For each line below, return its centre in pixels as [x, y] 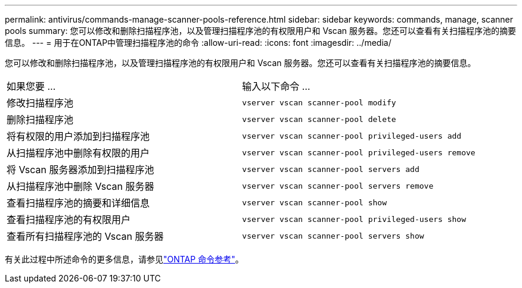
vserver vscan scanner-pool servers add [331, 169]
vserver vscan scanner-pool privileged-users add [352, 136]
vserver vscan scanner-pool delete [319, 119]
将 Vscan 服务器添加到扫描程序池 [80, 170]
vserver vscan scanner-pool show [314, 202]
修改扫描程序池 [40, 103]
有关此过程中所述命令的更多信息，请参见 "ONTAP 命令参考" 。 [124, 259]
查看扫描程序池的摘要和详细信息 [78, 203]
